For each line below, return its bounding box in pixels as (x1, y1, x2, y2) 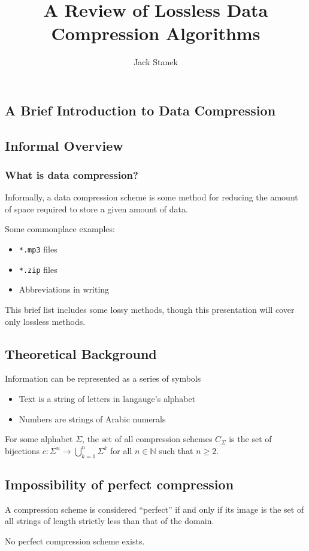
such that (159, 444, 193, 456)
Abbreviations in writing (19, 283, 110, 296)
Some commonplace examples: (5, 223, 115, 235)
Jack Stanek (134, 56, 178, 68)
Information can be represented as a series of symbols (5, 372, 201, 385)
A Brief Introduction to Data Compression (5, 101, 276, 119)
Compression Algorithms (51, 21, 260, 45)
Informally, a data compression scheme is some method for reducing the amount (5, 191, 298, 203)
